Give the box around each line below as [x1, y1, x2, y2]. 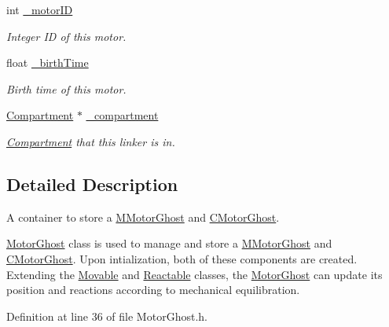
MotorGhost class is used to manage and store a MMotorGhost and [6, 235, 332, 252]
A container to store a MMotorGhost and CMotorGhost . [6, 208, 280, 225]
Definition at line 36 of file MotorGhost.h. [6, 307, 207, 324]
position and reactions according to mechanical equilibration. [6, 281, 300, 298]
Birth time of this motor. [6, 80, 127, 97]
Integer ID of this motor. [6, 28, 127, 44]
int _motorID [6, 2, 73, 17]
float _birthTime [6, 54, 89, 71]
